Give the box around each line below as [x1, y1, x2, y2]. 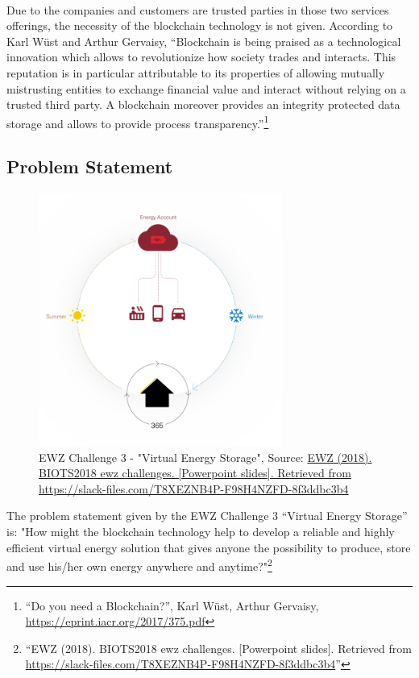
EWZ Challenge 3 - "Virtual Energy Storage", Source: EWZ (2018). [39, 448, 372, 465]
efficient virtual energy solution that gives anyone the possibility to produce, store [6, 539, 411, 555]
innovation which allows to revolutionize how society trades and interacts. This [6, 48, 396, 65]
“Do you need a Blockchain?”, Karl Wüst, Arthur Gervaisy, [25, 597, 319, 614]
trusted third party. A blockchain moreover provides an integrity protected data [6, 96, 400, 113]
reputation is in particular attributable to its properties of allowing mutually [6, 64, 385, 81]
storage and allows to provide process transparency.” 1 [6, 112, 269, 131]
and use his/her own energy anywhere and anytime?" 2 [6, 555, 272, 574]
